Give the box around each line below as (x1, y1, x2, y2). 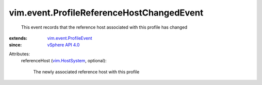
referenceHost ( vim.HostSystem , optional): (21, 58, 107, 64)
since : (9, 42, 22, 48)
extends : (9, 35, 28, 41)
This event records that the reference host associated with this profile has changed (21, 24, 188, 30)
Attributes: (9, 51, 30, 57)
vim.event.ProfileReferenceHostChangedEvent (9, 7, 204, 18)
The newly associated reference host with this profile (33, 68, 140, 75)
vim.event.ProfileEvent (47, 35, 92, 41)
